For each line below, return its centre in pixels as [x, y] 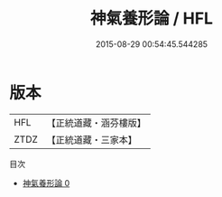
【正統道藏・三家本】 [92, 139]
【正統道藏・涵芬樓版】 [97, 123]
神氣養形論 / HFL [152, 19]
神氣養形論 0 [46, 183]
